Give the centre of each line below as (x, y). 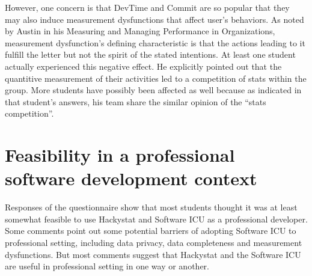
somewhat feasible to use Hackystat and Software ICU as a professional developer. (156, 219)
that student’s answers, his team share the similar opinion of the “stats (136, 101)
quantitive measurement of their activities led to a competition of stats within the (156, 78)
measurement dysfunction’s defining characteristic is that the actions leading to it (155, 42)
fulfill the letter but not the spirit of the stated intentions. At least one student (150, 54)
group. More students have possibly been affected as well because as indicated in (153, 90)
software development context (131, 178)
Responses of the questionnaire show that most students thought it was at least (151, 207)
